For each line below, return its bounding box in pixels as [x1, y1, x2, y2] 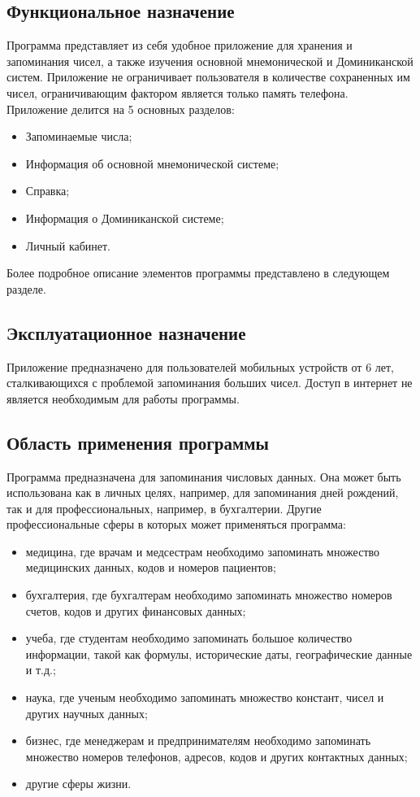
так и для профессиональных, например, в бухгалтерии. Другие [6, 499, 322, 516]
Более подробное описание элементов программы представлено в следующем [6, 264, 390, 281]
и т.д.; [25, 661, 56, 678]
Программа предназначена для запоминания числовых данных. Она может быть [6, 468, 401, 485]
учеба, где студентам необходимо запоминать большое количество [25, 629, 353, 647]
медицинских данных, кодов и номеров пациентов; [25, 559, 276, 576]
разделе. [6, 280, 46, 297]
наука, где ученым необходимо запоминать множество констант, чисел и [25, 689, 384, 706]
